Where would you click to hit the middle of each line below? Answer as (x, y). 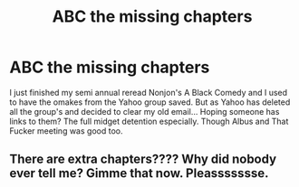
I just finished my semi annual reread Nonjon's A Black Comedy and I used (149, 92)
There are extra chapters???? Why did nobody (143, 159)
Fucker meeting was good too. (66, 131)
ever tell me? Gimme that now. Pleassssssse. (139, 173)
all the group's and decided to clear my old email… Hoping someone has (145, 111)
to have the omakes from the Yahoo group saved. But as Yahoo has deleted (150, 102)
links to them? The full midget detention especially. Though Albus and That (149, 121)
